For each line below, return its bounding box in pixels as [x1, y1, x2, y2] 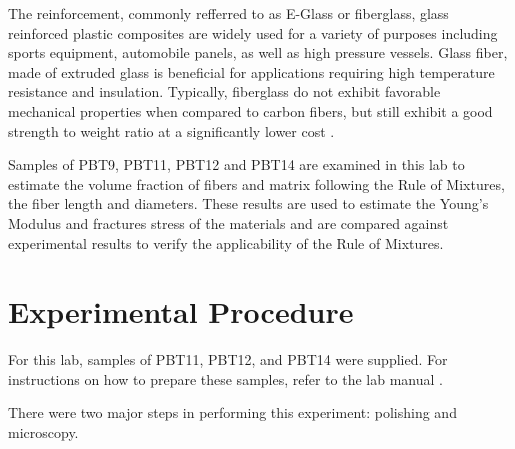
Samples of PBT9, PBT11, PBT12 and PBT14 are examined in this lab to [8, 154, 465, 175]
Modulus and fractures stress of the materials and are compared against [8, 212, 449, 233]
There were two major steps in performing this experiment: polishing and [8, 402, 457, 423]
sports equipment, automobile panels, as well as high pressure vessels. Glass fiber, [8, 42, 508, 63]
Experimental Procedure [8, 291, 354, 332]
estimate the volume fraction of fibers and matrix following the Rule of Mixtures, [8, 173, 505, 194]
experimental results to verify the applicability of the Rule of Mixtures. [8, 232, 444, 253]
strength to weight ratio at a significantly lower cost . [8, 120, 335, 141]
